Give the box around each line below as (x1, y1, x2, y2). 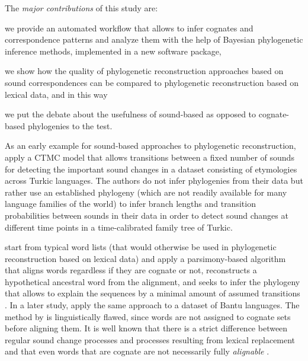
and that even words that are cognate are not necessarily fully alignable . (5, 345, 269, 357)
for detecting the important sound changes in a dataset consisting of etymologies (5, 162, 297, 175)
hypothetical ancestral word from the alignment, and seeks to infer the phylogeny (5, 275, 300, 287)
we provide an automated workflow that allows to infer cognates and (5, 21, 254, 34)
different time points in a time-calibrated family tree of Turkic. (5, 221, 233, 233)
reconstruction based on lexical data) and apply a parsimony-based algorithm (5, 252, 286, 264)
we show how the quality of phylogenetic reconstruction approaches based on (5, 65, 284, 77)
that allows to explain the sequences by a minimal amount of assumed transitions (5, 287, 300, 299)
